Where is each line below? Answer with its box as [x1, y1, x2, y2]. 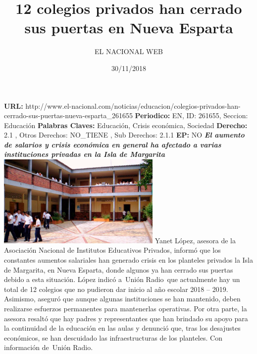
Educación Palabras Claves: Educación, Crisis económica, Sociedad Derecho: [4, 120, 248, 130]
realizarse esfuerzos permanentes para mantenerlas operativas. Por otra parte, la [4, 303, 247, 313]
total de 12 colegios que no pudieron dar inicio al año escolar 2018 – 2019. [4, 283, 228, 294]
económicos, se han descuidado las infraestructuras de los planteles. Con [4, 332, 222, 343]
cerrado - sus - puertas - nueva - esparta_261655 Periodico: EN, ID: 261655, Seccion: [4, 110, 248, 121]
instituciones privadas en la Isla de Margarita [4, 149, 165, 159]
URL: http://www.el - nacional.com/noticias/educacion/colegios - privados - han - [4, 100, 241, 111]
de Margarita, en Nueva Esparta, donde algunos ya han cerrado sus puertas [4, 264, 233, 275]
